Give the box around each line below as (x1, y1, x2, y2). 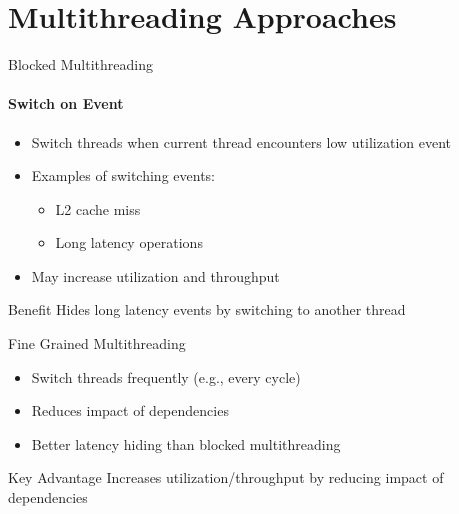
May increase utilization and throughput (31, 265, 280, 286)
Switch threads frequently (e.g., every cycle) (31, 366, 301, 387)
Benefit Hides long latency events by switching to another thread (8, 299, 406, 320)
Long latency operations (55, 232, 203, 253)
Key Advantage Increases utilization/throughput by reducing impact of (8, 467, 444, 488)
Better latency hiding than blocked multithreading (31, 433, 341, 454)
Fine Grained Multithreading (8, 333, 186, 354)
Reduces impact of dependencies (31, 400, 229, 421)
